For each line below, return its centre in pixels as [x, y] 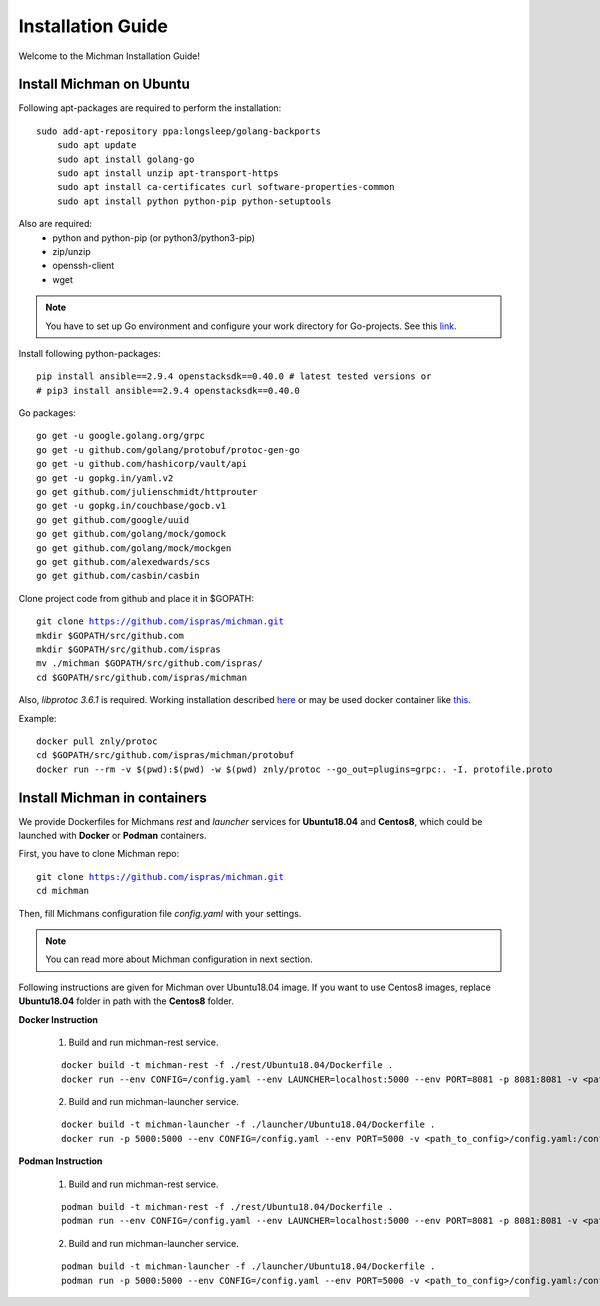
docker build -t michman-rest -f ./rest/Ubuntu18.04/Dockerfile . [227, 1065]
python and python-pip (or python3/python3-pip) [153, 237]
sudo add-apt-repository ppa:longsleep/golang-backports [179, 131]
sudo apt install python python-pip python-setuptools [194, 201]
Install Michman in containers [112, 797]
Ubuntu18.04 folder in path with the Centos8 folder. [126, 1001]
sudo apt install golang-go [125, 159]
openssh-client [83, 266]
